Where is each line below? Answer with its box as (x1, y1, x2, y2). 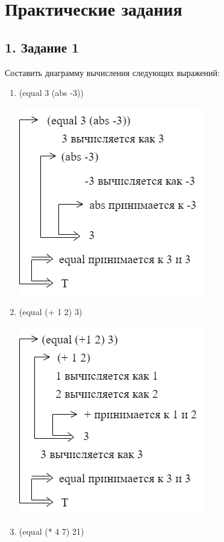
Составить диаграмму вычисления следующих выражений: (5, 66, 220, 78)
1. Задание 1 (5, 37, 79, 56)
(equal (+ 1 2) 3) (19, 305, 82, 318)
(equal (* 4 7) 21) (19, 524, 84, 537)
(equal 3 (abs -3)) (19, 86, 84, 99)
